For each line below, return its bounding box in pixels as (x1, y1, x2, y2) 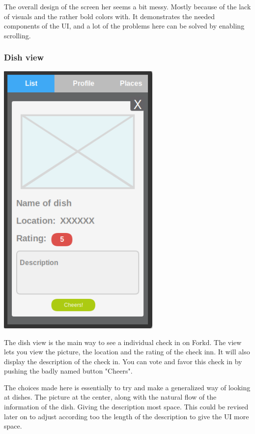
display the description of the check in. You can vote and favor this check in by (4, 356, 242, 366)
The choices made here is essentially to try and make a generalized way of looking (4, 382, 251, 392)
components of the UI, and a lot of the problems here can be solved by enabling (4, 21, 245, 31)
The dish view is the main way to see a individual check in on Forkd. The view (4, 337, 242, 347)
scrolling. (4, 30, 31, 40)
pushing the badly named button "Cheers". (4, 366, 133, 376)
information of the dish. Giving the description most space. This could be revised (4, 402, 249, 412)
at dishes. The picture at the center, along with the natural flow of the (4, 392, 217, 402)
